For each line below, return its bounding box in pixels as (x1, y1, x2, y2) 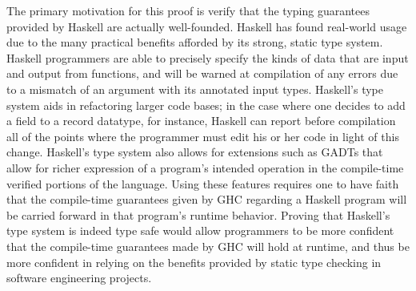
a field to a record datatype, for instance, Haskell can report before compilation (6, 112, 396, 129)
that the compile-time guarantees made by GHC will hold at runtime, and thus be (6, 237, 410, 254)
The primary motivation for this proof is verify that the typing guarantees (6, 2, 370, 18)
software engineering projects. (6, 269, 152, 286)
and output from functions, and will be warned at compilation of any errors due (6, 65, 398, 82)
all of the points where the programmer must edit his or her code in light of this (6, 127, 399, 144)
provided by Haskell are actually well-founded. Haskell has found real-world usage (6, 18, 407, 34)
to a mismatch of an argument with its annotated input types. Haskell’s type (6, 80, 383, 97)
